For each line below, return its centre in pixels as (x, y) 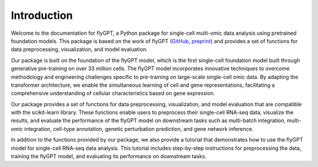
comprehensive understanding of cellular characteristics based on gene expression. (113, 93)
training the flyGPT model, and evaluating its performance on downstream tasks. (109, 156)
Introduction (42, 15)
